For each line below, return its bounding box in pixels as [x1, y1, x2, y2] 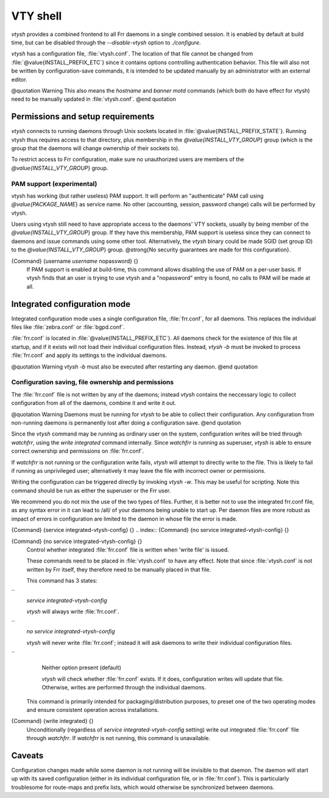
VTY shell [11, 9, 62, 23]
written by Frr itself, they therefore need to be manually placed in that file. [26, 566, 211, 573]
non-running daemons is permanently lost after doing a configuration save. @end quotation [11, 419, 241, 426]
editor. [11, 76, 27, 83]
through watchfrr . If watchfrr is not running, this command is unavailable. [26, 735, 211, 742]
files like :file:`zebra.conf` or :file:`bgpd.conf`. [11, 323, 125, 331]
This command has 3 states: [26, 577, 97, 584]
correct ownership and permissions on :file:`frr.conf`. [11, 447, 144, 455]
